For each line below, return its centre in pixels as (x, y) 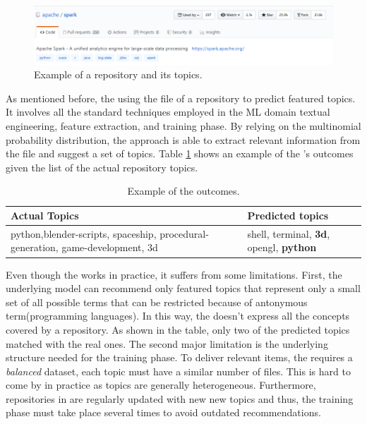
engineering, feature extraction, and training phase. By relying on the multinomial (183, 126)
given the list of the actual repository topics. (102, 167)
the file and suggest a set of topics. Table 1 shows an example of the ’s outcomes (180, 153)
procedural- (184, 233)
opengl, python (282, 247)
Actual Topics (45, 216)
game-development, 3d (110, 247)
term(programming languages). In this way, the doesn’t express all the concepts (178, 316)
